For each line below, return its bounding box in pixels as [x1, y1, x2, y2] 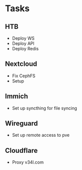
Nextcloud [5, 60, 37, 68]
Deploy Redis [12, 46, 39, 51]
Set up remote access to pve [12, 132, 70, 138]
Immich [5, 92, 28, 101]
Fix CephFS [12, 73, 35, 79]
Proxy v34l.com [12, 159, 44, 165]
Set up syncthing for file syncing [12, 105, 78, 111]
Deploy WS [12, 35, 35, 41]
